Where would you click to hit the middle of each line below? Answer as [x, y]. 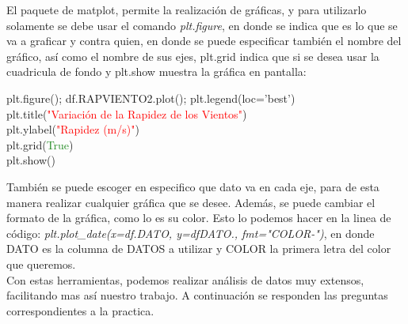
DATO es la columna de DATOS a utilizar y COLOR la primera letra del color [199, 249]
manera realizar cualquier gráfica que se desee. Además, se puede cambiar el [191, 202]
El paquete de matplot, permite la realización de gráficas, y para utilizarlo [187, 9]
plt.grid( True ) [40, 144]
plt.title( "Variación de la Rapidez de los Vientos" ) [127, 113]
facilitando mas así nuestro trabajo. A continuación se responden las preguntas [197, 295]
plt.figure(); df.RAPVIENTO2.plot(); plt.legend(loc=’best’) [151, 98]
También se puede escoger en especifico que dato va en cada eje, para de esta [193, 186]
